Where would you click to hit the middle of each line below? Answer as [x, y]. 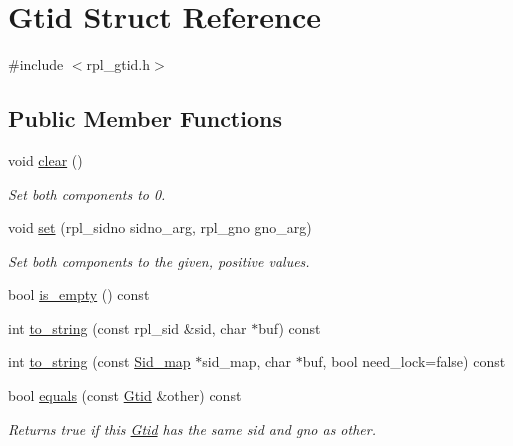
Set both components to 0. [87, 193]
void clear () [45, 159]
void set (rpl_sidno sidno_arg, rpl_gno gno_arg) [160, 227]
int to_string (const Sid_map [99, 361]
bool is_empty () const [79, 294]
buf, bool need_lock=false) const [404, 361]
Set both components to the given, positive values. [159, 260]
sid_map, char [247, 361]
